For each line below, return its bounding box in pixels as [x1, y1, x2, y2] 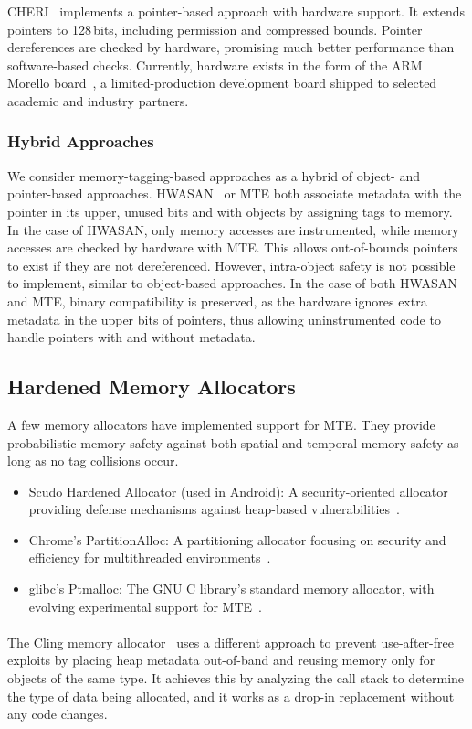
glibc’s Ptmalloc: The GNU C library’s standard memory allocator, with [28, 579, 435, 598]
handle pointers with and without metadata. [7, 327, 256, 347]
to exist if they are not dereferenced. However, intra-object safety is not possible [7, 255, 456, 274]
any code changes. [7, 704, 108, 724]
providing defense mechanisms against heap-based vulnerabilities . [28, 499, 400, 519]
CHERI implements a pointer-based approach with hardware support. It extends [7, 2, 466, 20]
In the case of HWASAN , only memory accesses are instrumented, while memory [7, 220, 459, 239]
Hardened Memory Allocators [7, 372, 296, 401]
